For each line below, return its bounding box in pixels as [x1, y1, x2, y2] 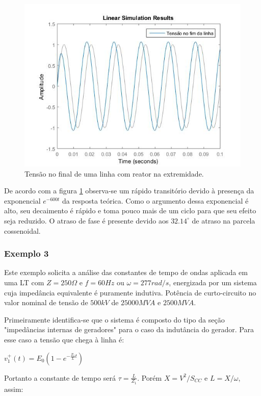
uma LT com [4, 277, 44, 287]
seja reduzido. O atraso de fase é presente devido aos [4, 215, 169, 226]
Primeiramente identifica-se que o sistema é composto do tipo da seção [4, 314, 225, 325]
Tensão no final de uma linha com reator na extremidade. [24, 168, 204, 179]
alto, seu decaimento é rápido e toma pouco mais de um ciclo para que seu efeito [4, 205, 256, 216]
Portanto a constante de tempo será [4, 372, 116, 383]
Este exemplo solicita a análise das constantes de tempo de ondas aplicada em [4, 267, 248, 278]
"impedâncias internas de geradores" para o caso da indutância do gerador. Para [4, 324, 254, 335]
